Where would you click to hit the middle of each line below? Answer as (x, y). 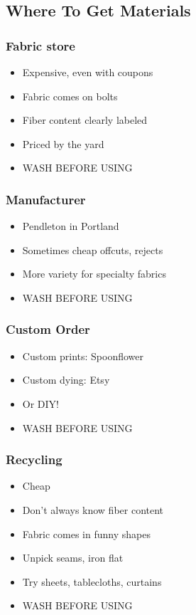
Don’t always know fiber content (93, 509)
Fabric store (40, 45)
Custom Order (48, 329)
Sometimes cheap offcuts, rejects (93, 249)
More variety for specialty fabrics (94, 274)
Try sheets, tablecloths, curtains (92, 581)
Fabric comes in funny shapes (86, 533)
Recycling (34, 459)
